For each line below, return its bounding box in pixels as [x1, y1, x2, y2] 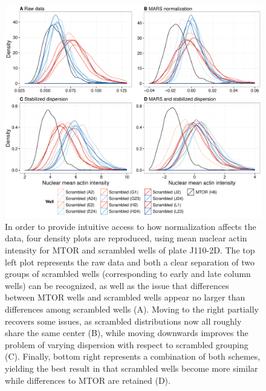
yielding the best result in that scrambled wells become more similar [5, 361, 258, 374]
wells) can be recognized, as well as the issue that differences [5, 279, 229, 291]
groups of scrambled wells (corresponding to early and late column [5, 267, 251, 280]
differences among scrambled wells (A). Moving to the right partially [5, 302, 259, 315]
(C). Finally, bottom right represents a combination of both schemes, [5, 350, 261, 363]
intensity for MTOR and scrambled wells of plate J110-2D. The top [5, 243, 255, 256]
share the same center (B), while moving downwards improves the [5, 326, 248, 339]
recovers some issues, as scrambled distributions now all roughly [5, 314, 242, 327]
